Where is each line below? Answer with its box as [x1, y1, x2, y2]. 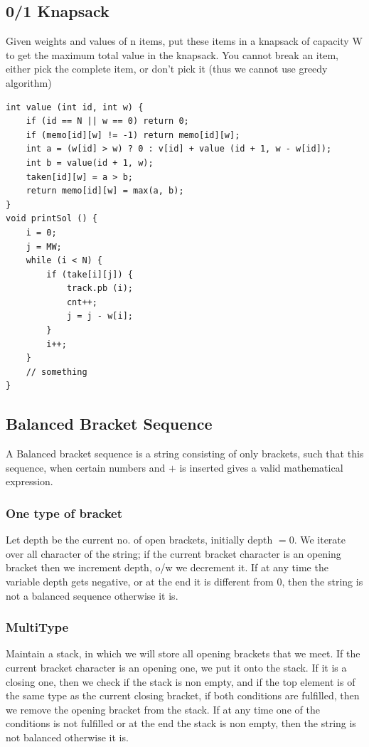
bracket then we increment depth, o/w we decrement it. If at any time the [6, 560, 328, 575]
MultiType [6, 618, 69, 636]
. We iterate [294, 532, 346, 547]
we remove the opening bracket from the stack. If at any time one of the [6, 701, 320, 716]
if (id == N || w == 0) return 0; [26, 116, 189, 127]
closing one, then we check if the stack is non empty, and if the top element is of [6, 674, 355, 689]
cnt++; [66, 297, 97, 307]
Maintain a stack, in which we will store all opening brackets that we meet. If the [6, 646, 360, 661]
